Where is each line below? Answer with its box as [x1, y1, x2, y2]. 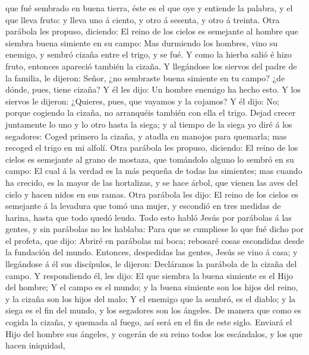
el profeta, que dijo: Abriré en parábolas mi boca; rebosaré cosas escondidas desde [5, 234, 304, 246]
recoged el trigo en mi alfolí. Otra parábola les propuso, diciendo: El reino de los [5, 141, 298, 154]
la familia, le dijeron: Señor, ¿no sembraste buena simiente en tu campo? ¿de [5, 71, 285, 84]
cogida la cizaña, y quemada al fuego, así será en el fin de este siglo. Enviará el [5, 316, 292, 328]
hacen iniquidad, [5, 339, 65, 351]
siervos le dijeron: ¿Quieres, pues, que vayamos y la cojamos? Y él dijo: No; [5, 94, 279, 107]
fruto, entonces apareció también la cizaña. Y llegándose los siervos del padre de [5, 59, 297, 72]
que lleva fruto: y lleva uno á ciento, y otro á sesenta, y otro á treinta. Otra [5, 13, 280, 26]
